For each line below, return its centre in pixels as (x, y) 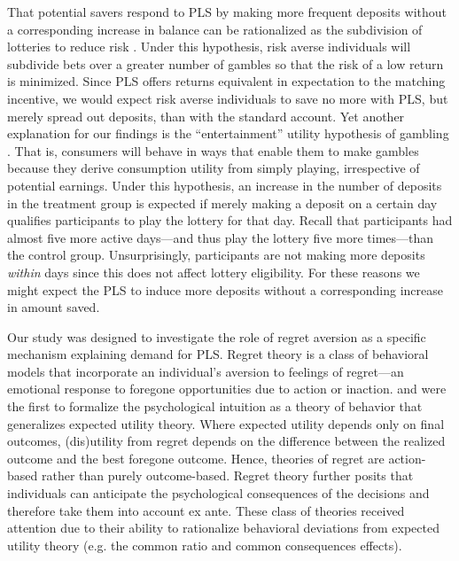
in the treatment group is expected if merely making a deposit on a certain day (222, 203)
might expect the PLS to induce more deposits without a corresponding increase (226, 289)
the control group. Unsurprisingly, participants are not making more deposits (216, 255)
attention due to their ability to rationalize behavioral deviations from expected (223, 528)
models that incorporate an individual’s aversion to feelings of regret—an (206, 371)
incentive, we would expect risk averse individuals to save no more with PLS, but (228, 98)
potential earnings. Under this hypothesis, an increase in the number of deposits (225, 185)
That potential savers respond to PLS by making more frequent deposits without (227, 12)
